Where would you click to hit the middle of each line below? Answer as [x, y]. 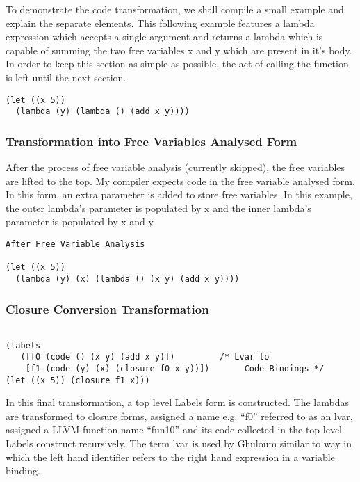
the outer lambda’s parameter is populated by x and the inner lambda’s [158, 208]
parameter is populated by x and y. [81, 222]
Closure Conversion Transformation [107, 308]
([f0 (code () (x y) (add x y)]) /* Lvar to [145, 357]
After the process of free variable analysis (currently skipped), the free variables [175, 167]
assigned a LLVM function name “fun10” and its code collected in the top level [174, 429]
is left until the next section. [66, 77]
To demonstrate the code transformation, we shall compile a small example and [175, 9]
